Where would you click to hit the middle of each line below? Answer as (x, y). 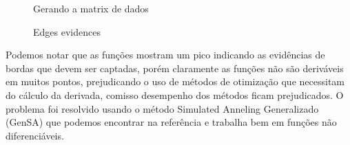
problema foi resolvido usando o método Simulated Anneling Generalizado (162, 108)
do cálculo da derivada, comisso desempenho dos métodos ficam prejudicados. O (175, 94)
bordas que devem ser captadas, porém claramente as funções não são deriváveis (175, 68)
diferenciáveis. (35, 135)
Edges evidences (67, 31)
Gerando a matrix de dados (91, 8)
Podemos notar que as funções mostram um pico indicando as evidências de (165, 55)
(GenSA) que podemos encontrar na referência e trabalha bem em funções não (171, 122)
